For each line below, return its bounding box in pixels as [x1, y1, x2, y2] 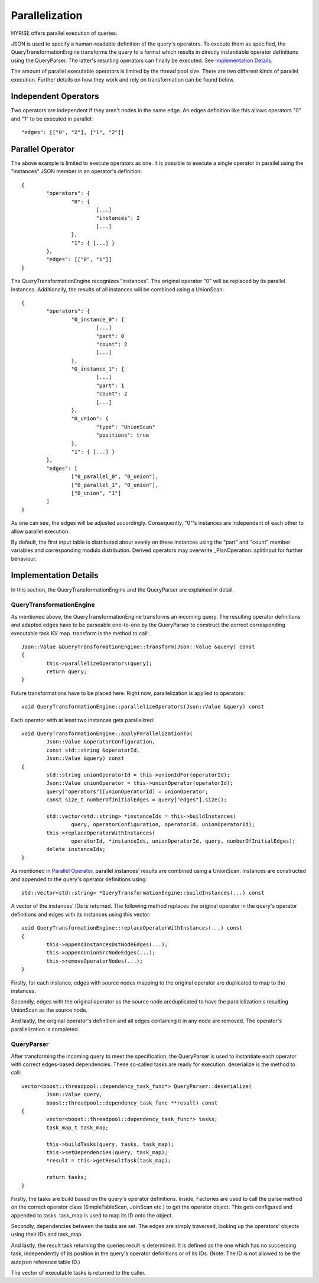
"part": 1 [96, 382, 125, 389]
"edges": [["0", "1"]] [46, 256, 112, 263]
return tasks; [46, 1174, 87, 1181]
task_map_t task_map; [46, 1124, 109, 1131]
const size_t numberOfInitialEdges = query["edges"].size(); [46, 797, 227, 803]
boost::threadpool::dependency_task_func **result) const [46, 1099, 218, 1106]
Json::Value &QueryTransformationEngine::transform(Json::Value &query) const [21, 643, 255, 650]
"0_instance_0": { [71, 316, 125, 323]
